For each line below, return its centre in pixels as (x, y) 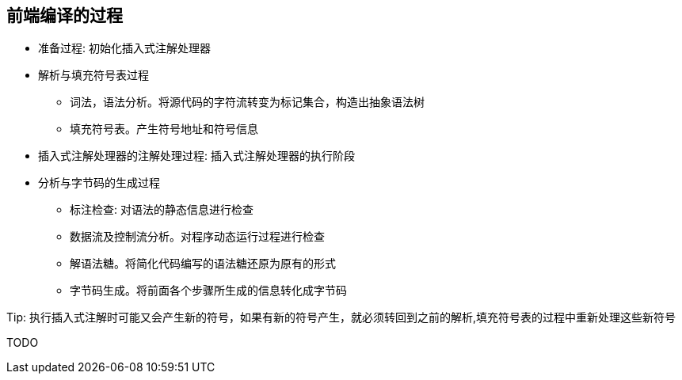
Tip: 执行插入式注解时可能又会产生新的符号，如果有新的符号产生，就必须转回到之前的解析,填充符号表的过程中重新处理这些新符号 (341, 317)
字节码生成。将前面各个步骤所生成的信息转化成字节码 (208, 291)
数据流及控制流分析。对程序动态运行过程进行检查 (197, 237)
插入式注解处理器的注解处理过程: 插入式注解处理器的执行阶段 (196, 156)
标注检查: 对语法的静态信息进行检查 (162, 210)
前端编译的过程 (65, 15)
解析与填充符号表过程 (93, 75)
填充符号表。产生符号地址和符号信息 (164, 129)
